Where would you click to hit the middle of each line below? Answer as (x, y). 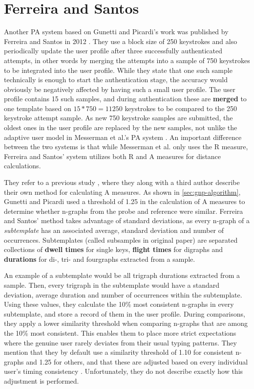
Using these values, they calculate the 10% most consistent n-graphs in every (119, 304)
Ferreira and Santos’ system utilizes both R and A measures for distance (113, 156)
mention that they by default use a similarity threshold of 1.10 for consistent (119, 352)
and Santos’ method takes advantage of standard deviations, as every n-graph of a (127, 220)
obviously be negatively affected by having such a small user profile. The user (120, 89)
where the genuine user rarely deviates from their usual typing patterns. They (120, 342)
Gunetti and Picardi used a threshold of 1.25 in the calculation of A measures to (125, 201)
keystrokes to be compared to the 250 (181, 108)
